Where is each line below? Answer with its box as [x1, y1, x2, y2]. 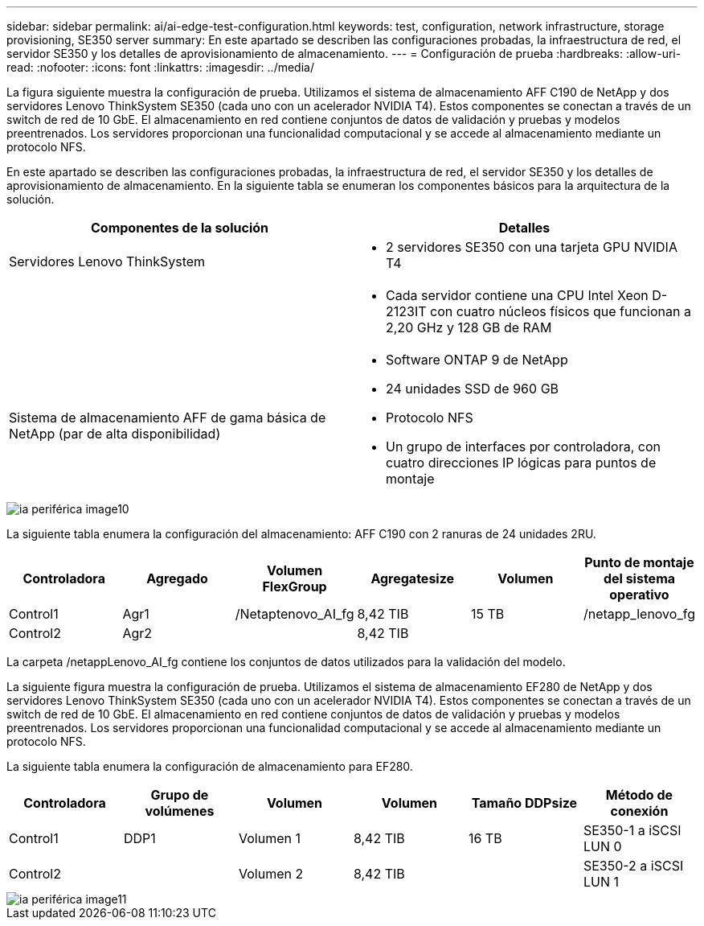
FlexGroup [262, 578, 327, 595]
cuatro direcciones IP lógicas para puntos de [386, 455, 657, 471]
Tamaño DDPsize [471, 795, 578, 811]
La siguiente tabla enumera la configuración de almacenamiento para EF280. [6, 759, 413, 773]
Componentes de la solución [91, 220, 268, 236]
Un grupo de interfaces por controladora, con [386, 438, 661, 455]
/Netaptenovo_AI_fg [235, 606, 354, 622]
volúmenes [145, 803, 215, 819]
